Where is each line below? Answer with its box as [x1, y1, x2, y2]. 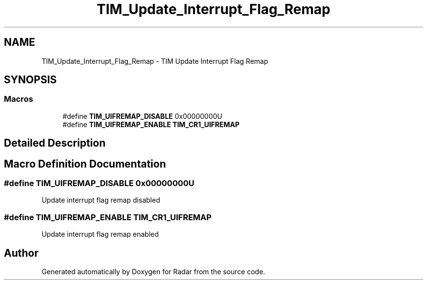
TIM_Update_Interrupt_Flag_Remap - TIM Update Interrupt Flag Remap [41, 57, 268, 65]
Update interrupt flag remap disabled [41, 196, 160, 205]
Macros [4, 94, 33, 104]
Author [4, 246, 39, 259]
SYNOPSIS [4, 74, 57, 86]
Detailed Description [4, 137, 106, 150]
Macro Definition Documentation [4, 157, 166, 170]
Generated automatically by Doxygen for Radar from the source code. [41, 267, 265, 276]
